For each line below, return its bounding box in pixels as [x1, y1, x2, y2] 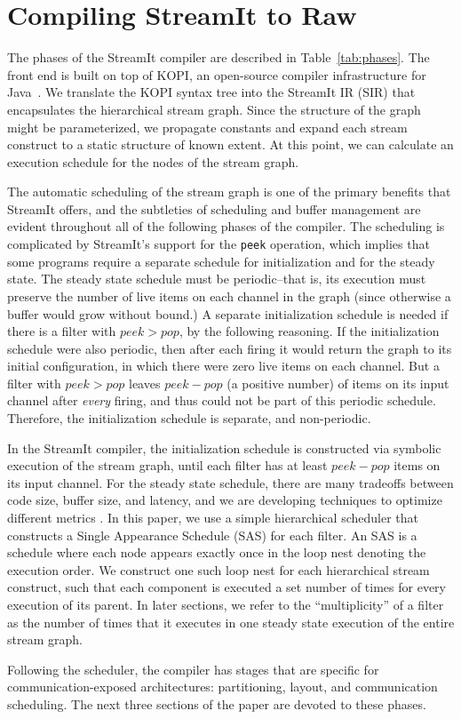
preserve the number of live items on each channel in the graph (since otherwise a [7, 286, 451, 305]
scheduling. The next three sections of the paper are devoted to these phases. [7, 694, 426, 713]
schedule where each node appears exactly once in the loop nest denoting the [7, 543, 426, 562]
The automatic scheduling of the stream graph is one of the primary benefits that [7, 182, 451, 201]
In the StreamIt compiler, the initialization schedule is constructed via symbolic [7, 438, 441, 457]
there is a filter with [7, 322, 116, 340]
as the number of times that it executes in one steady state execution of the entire [7, 612, 455, 631]
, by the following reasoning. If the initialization [179, 322, 440, 340]
